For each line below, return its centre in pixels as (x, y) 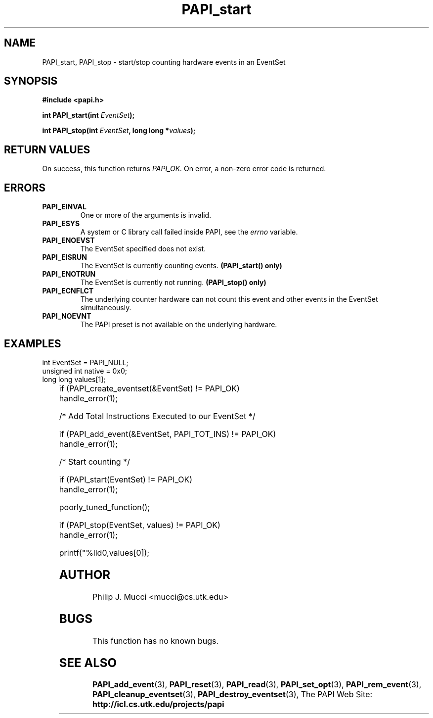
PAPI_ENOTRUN (69, 274)
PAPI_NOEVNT (67, 316)
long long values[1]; (74, 379)
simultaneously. (106, 308)
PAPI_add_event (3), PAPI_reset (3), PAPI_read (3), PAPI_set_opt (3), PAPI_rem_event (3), (257, 685)
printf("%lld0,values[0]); (104, 552)
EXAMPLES (33, 343)
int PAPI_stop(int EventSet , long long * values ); (119, 131)
